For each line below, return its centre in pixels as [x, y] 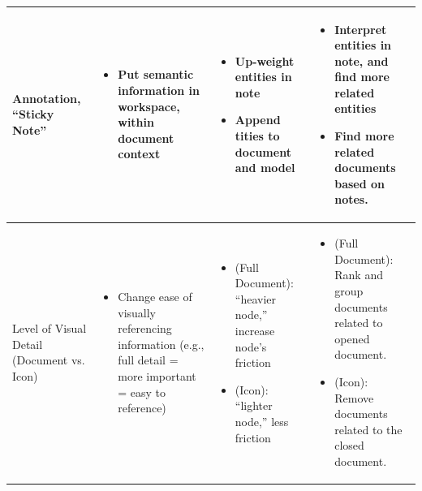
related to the [368, 429]
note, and [362, 60]
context [139, 154]
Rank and [359, 275]
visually [137, 312]
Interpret [361, 29]
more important [157, 376]
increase [255, 331]
